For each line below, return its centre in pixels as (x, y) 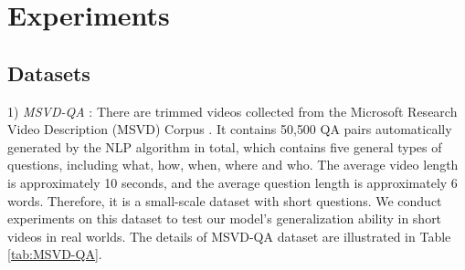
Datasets (49, 73)
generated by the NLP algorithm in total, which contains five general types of (225, 146)
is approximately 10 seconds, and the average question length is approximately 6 (232, 182)
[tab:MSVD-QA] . (55, 254)
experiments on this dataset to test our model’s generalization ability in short (225, 218)
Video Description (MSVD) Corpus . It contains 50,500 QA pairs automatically (230, 129)
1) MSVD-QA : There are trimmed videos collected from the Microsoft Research (232, 111)
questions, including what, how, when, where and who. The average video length (233, 165)
